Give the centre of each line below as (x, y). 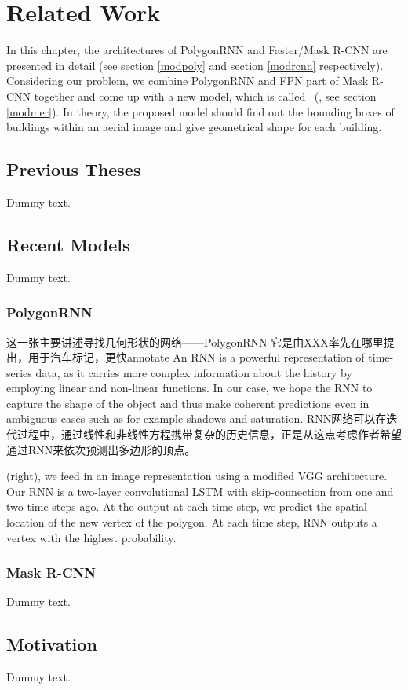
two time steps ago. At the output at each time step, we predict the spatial (187, 506)
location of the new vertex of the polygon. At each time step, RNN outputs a (192, 522)
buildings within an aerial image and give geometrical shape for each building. (194, 127)
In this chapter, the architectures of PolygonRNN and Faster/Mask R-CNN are (197, 50)
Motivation (52, 644)
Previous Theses (74, 169)
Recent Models (68, 244)
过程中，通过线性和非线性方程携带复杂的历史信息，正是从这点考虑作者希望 (209, 434)
